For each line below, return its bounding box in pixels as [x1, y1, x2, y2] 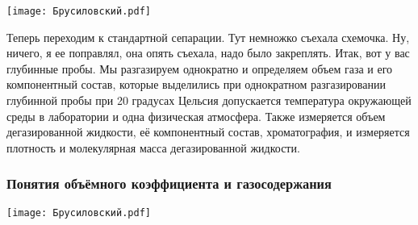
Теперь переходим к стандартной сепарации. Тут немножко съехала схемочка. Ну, [6, 28, 410, 45]
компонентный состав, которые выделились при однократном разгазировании [6, 76, 386, 93]
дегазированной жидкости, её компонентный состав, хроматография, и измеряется [6, 123, 410, 140]
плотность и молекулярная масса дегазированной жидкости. [6, 139, 300, 156]
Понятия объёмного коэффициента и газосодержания [6, 173, 332, 194]
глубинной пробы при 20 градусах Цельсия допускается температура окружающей [6, 92, 412, 109]
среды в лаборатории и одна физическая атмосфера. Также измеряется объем [6, 107, 386, 124]
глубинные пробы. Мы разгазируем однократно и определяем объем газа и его [6, 60, 393, 77]
